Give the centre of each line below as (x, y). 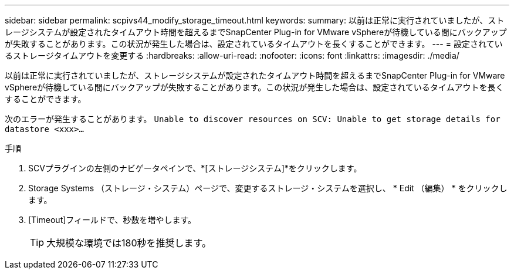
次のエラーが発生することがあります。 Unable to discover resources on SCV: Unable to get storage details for (253, 119)
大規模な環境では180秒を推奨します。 (129, 243)
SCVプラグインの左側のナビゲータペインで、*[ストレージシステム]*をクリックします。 (195, 168)
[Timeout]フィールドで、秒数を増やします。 (112, 220)
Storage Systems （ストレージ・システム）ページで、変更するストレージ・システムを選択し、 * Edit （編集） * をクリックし (268, 188)
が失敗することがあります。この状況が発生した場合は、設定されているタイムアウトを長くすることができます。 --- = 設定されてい (254, 44)
